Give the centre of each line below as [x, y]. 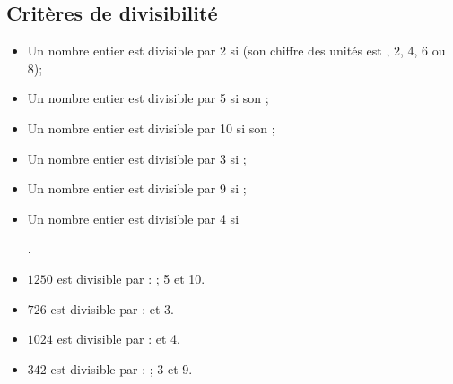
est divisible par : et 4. [118, 339]
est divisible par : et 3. [112, 308]
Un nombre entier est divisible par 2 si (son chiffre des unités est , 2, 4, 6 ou [236, 51]
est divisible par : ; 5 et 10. [131, 278]
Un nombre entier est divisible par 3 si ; [137, 158]
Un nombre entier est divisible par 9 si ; [137, 188]
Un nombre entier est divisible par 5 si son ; [148, 98]
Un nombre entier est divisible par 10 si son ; [151, 128]
